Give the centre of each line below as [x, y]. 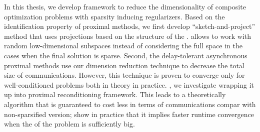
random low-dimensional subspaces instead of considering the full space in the [123, 46]
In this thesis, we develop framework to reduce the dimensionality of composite [125, 6]
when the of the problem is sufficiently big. [69, 124]
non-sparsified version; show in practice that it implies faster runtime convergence [129, 114]
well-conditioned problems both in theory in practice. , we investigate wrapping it [129, 84]
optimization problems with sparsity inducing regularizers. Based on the [114, 16]
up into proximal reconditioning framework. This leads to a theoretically [115, 94]
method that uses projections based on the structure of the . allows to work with [128, 36]
